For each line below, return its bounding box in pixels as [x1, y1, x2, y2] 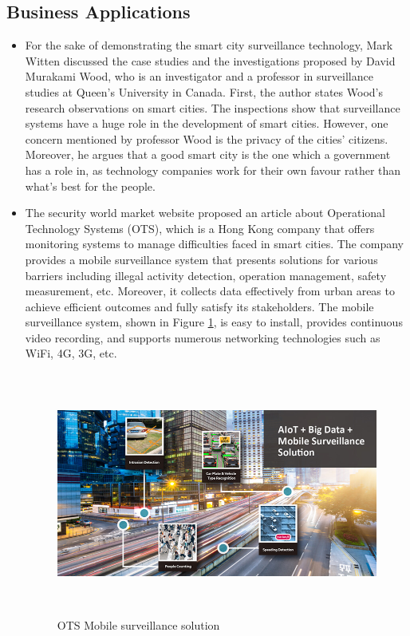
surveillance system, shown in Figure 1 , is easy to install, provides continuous [25, 314, 403, 330]
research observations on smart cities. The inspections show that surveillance [25, 99, 400, 116]
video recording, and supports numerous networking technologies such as [25, 329, 380, 346]
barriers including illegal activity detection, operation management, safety [25, 267, 387, 283]
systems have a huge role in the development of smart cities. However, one [25, 115, 388, 132]
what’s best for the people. [25, 177, 156, 194]
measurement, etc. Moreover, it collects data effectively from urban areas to [25, 282, 395, 299]
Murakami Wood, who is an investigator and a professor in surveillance [25, 68, 373, 85]
